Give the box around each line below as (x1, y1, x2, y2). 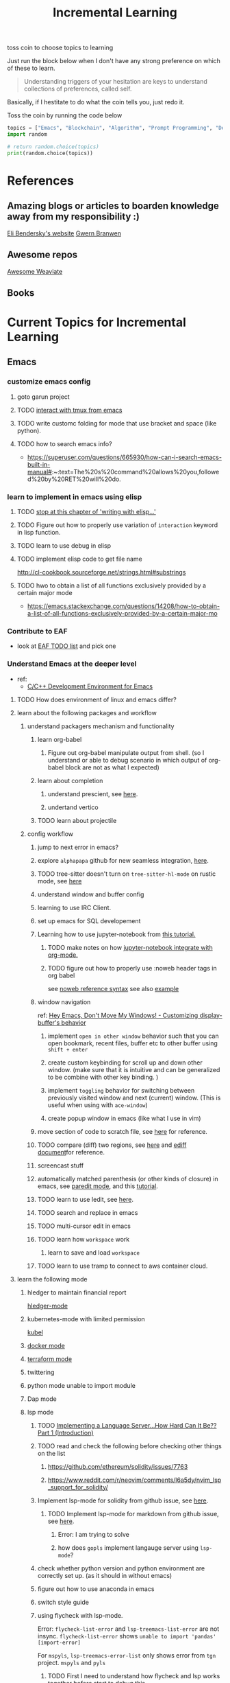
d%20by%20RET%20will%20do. (27, 475, 121, 483)
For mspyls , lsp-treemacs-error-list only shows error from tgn (37, 1651, 216, 1659)
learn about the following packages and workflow (16, 708, 157, 717)
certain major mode (16, 589, 73, 597)
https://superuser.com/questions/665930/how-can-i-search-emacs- (27, 453, 222, 461)
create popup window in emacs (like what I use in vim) (47, 1114, 201, 1122)
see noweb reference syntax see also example (47, 984, 179, 993)
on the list (37, 1449, 66, 1457)
